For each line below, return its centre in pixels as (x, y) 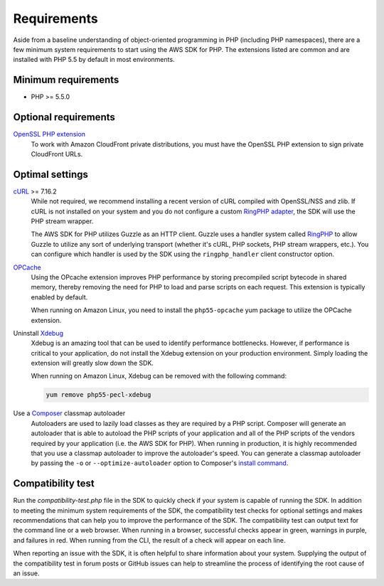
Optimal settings (51, 174)
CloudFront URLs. (57, 154)
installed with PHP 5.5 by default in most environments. (94, 60)
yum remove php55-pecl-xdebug (98, 395)
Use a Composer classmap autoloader (69, 413)
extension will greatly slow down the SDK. (92, 363)
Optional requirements (64, 117)
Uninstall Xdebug (38, 333)
